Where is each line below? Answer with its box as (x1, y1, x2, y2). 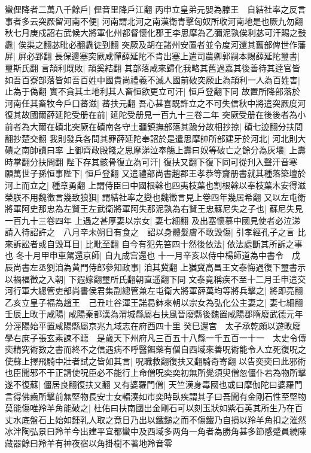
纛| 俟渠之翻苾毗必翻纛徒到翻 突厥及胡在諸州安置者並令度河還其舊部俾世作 (5, 38, 298, 50)
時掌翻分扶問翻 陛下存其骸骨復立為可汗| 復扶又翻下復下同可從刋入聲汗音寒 (5, 155, 298, 168)
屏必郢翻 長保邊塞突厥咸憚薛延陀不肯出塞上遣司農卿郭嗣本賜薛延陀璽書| (18, 50, 300, 62)
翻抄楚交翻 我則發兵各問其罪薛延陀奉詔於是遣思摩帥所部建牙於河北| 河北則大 (5, 132, 306, 144)
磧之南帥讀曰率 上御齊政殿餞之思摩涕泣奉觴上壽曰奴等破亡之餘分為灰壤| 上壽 (5, 144, 306, 156)
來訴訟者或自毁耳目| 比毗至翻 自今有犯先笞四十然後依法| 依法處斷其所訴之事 (5, 237, 303, 250)
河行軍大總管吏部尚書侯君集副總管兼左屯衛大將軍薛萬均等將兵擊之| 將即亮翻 (5, 284, 303, 297)
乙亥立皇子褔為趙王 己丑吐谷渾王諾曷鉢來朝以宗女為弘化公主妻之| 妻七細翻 (5, 296, 303, 308)
